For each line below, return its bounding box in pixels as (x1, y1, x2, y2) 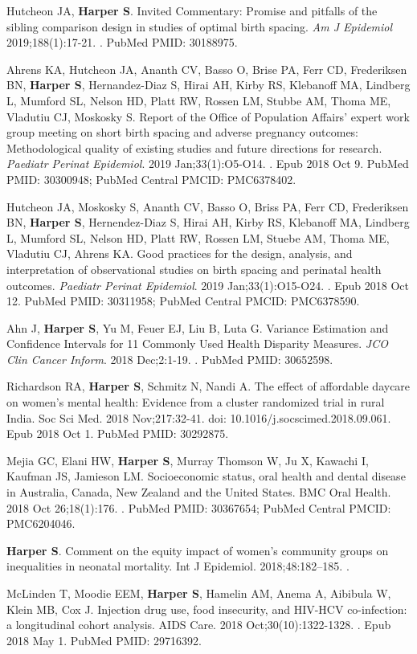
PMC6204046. (6, 515, 76, 532)
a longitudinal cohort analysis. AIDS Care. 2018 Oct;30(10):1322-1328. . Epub (6, 616, 391, 633)
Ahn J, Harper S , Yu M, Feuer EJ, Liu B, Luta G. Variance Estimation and (6, 319, 389, 336)
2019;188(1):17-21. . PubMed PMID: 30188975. (6, 34, 238, 51)
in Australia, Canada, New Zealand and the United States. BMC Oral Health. (6, 484, 391, 501)
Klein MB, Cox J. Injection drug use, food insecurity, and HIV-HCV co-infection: (6, 600, 407, 617)
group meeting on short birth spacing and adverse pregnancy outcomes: (6, 124, 359, 141)
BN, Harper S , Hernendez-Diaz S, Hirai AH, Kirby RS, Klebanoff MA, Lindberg (6, 214, 410, 231)
